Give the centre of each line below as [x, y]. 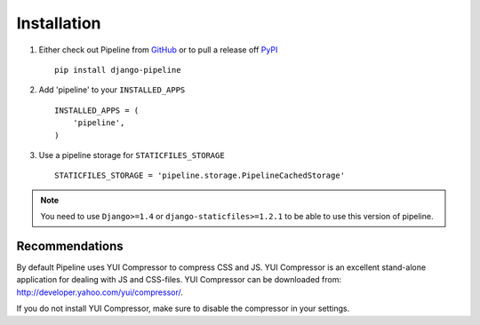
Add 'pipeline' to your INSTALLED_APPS [112, 90]
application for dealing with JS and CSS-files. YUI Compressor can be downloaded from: [179, 280]
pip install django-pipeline [118, 70]
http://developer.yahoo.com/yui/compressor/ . [100, 292]
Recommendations [70, 246]
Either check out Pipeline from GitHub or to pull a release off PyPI [158, 50]
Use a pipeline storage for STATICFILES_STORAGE [132, 155]
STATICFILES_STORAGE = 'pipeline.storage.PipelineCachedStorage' [200, 176]
